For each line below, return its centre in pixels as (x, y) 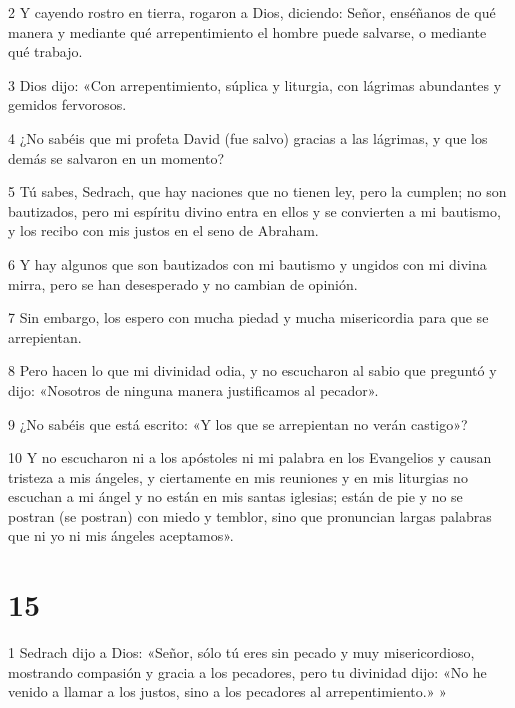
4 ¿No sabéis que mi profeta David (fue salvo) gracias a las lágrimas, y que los (248, 137)
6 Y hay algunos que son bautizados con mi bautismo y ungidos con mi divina (247, 263)
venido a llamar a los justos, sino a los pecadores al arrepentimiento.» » (227, 691)
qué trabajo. (45, 51)
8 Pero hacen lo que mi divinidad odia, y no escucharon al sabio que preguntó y (252, 370)
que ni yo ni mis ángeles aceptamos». (121, 535)
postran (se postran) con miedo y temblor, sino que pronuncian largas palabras (250, 515)
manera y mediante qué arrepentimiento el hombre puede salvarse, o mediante (247, 31)
